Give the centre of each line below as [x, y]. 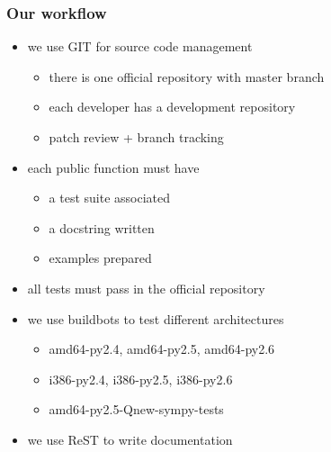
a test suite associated [110, 198]
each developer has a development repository [172, 107]
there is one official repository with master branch [187, 76]
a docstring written [102, 227]
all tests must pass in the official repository [146, 288]
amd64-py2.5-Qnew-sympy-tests [136, 409]
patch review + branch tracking [136, 137]
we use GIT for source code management [140, 46]
